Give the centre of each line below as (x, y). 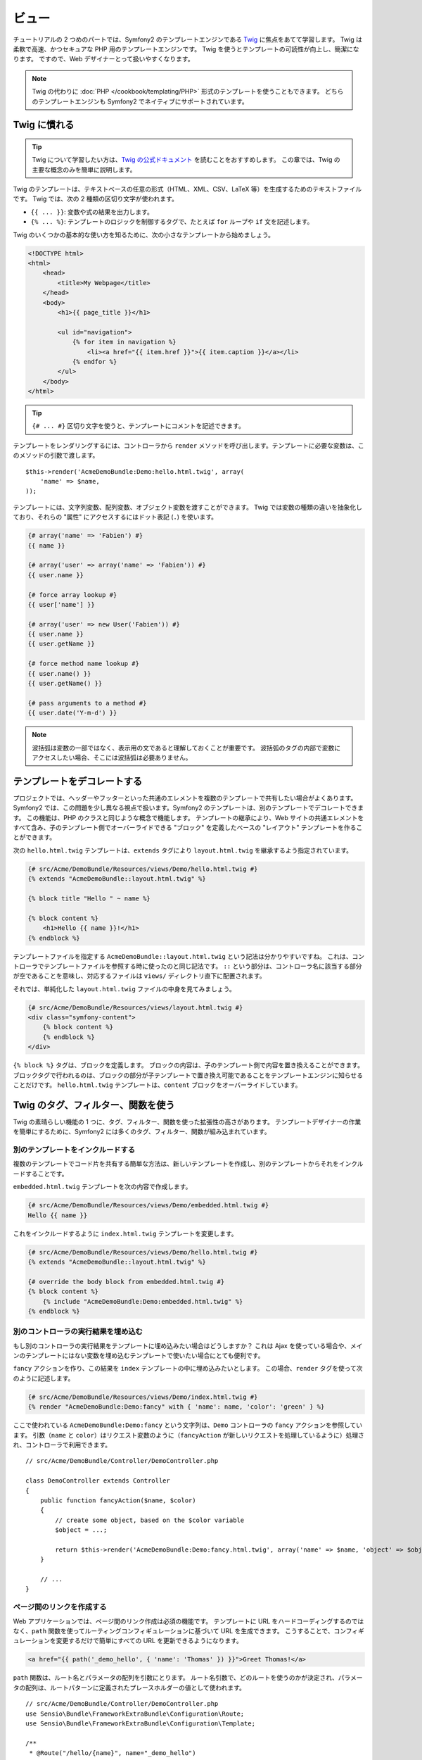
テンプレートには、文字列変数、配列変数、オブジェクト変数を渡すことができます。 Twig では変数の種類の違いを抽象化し (187, 507)
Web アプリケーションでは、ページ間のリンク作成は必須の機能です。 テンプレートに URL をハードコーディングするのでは (188, 1621)
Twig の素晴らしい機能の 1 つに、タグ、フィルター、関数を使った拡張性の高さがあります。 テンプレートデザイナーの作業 (187, 1121)
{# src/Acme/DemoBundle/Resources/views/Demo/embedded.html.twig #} (148, 1205)
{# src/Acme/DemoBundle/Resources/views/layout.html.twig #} (135, 1007)
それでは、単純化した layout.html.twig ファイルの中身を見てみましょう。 (124, 988)
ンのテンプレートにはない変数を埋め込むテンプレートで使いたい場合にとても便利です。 (139, 1356)
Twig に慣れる (44, 125)
